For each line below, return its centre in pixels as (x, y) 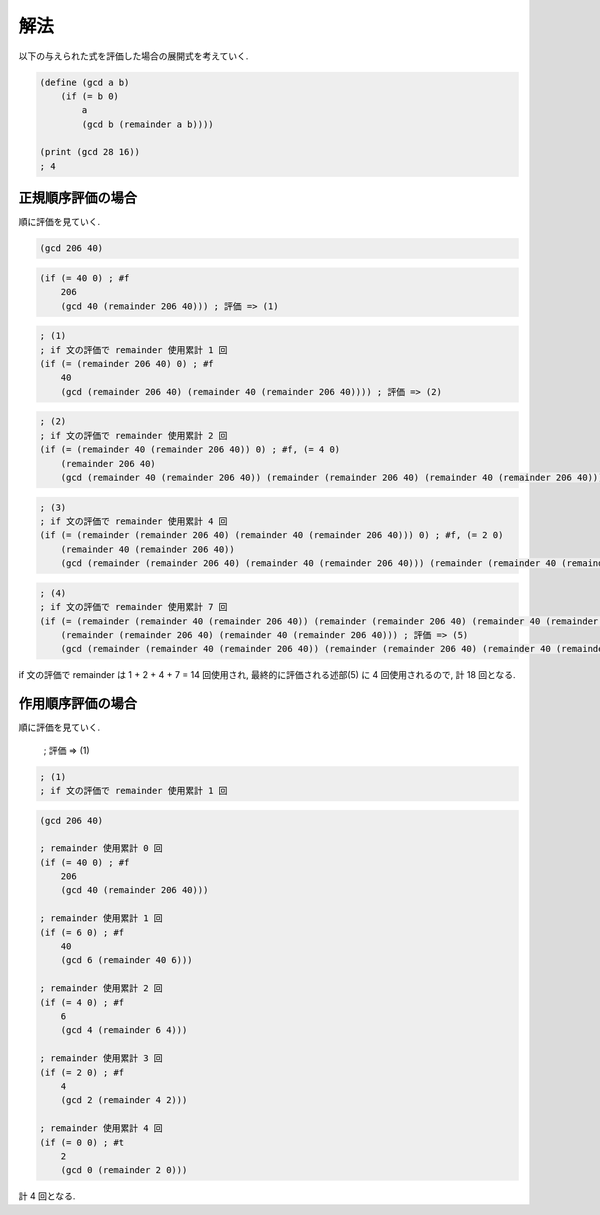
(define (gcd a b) (84, 82)
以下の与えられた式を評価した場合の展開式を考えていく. (133, 56)
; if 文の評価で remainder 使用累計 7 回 (133, 607)
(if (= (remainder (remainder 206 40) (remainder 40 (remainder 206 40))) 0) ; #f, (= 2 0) (271, 535)
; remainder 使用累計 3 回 (101, 1058)
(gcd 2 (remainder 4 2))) (124, 1100)
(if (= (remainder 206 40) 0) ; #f (126, 364)
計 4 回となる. (47, 1196)
